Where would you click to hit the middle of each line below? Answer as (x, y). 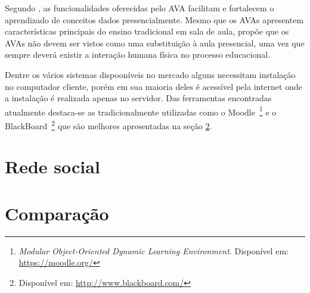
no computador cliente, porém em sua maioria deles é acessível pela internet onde (154, 86)
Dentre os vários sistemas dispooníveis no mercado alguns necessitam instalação (150, 74)
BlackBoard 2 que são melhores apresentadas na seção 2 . (108, 125)
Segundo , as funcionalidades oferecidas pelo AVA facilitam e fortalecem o (139, 8)
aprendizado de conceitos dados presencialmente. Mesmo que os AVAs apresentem (154, 19)
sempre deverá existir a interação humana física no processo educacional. (138, 54)
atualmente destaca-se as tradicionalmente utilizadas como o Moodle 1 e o (141, 111)
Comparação (57, 213)
